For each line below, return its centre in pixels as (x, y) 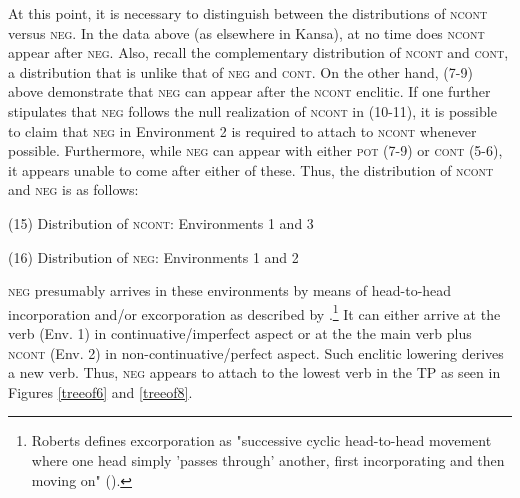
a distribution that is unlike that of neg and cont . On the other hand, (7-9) (240, 71)
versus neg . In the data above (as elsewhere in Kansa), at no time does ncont (246, 32)
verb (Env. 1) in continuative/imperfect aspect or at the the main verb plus (240, 332)
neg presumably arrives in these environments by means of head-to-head (230, 290)
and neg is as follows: (73, 189)
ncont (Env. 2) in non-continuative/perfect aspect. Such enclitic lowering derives (256, 352)
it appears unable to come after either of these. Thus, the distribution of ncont (251, 169)
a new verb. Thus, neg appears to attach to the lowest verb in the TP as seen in (254, 372)
